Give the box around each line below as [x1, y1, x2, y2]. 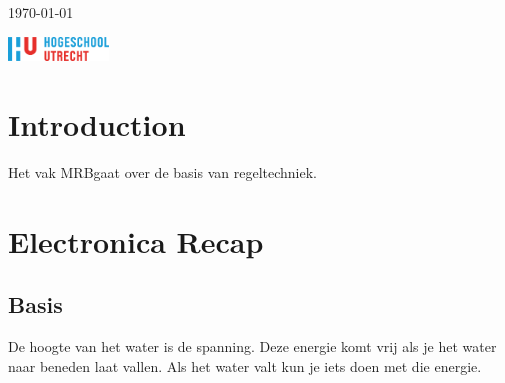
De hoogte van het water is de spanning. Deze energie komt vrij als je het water [8, 335, 497, 356]
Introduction [8, 103, 186, 144]
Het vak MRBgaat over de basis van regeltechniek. [8, 161, 317, 182]
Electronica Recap [8, 220, 264, 261]
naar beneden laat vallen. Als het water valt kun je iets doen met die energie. [8, 355, 482, 376]
